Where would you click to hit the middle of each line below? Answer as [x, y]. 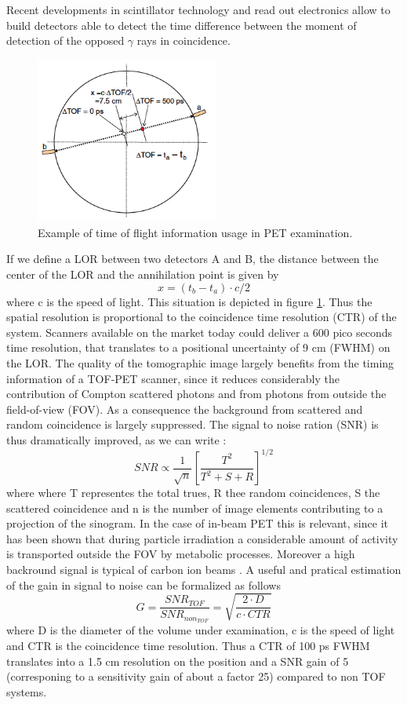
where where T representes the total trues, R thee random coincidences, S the [193, 493]
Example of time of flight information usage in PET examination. [195, 232]
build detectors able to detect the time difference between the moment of [182, 25]
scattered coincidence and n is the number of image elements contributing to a [195, 508]
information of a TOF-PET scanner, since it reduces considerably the [173, 378]
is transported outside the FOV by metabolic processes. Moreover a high [181, 554]
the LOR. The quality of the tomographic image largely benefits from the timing [200, 363]
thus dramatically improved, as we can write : [116, 440]
